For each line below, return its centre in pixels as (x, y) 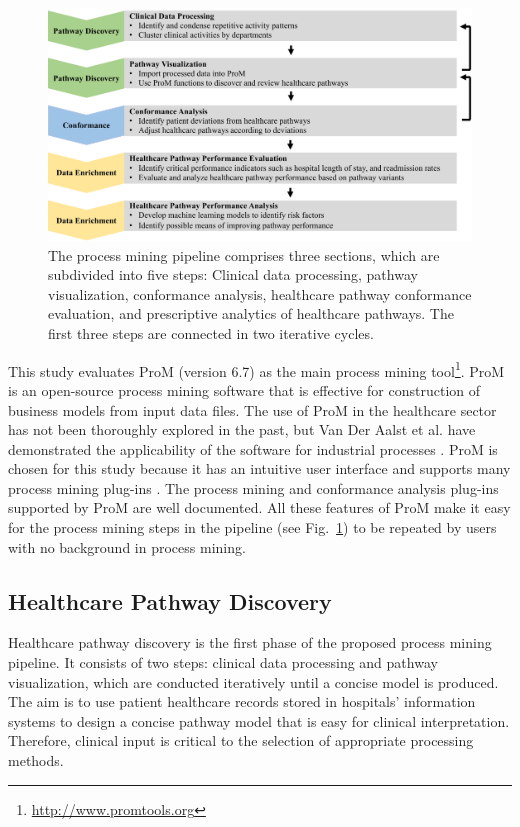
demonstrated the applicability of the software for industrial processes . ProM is (253, 448)
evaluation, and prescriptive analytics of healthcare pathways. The (251, 313)
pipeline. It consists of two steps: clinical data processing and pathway (223, 662)
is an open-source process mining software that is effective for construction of (244, 389)
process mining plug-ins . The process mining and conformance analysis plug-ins (253, 487)
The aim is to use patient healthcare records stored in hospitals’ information (242, 701)
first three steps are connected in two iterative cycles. (211, 333)
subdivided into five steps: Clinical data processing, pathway (233, 274)
